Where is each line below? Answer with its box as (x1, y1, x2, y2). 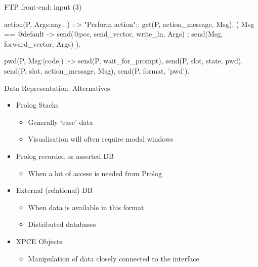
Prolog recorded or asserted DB (16, 150, 114, 161)
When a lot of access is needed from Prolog (28, 168, 162, 178)
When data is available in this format (28, 202, 144, 212)
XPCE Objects (16, 236, 62, 246)
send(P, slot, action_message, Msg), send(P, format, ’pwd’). (4, 65, 190, 76)
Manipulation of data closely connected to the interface (28, 253, 199, 263)
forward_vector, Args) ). (4, 38, 81, 49)
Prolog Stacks (16, 99, 59, 110)
